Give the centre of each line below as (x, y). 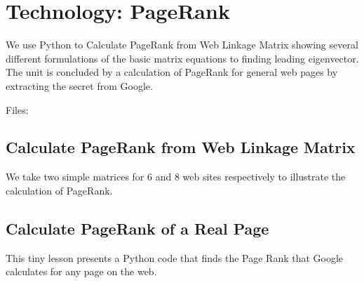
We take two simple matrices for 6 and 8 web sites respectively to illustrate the (176, 177)
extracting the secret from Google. (79, 85)
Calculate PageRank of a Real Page (137, 228)
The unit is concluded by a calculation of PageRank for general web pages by (172, 72)
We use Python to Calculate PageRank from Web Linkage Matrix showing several (182, 45)
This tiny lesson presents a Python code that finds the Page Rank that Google (175, 257)
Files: (17, 109)
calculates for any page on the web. (81, 271)
